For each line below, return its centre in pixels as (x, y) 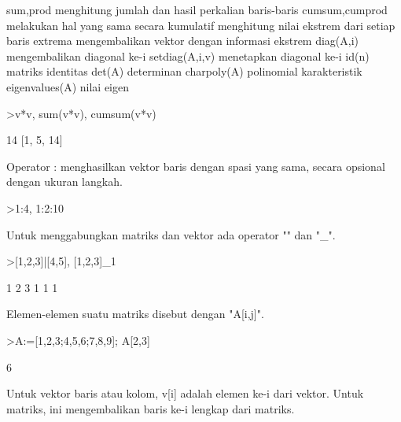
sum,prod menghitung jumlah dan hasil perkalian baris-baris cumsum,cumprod (197, 9)
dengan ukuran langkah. (64, 181)
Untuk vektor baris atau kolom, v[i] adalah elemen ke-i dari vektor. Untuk (185, 393)
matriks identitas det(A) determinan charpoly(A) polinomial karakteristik (184, 71)
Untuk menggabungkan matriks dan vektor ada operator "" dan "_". (171, 234)
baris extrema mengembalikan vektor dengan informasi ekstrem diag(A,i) (183, 41)
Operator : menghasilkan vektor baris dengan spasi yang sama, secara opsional (196, 166)
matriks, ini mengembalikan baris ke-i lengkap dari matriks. (151, 408)
